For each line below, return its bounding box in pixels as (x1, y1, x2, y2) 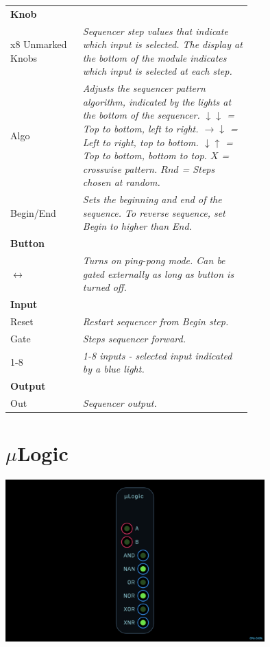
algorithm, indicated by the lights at (82, 94, 232, 108)
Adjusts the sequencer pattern (82, 81, 206, 95)
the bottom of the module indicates (82, 50, 227, 64)
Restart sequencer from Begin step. (82, 314, 229, 328)
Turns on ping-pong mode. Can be (82, 253, 225, 268)
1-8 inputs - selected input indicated (82, 348, 232, 362)
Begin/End (10, 205, 56, 220)
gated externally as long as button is (82, 266, 234, 281)
